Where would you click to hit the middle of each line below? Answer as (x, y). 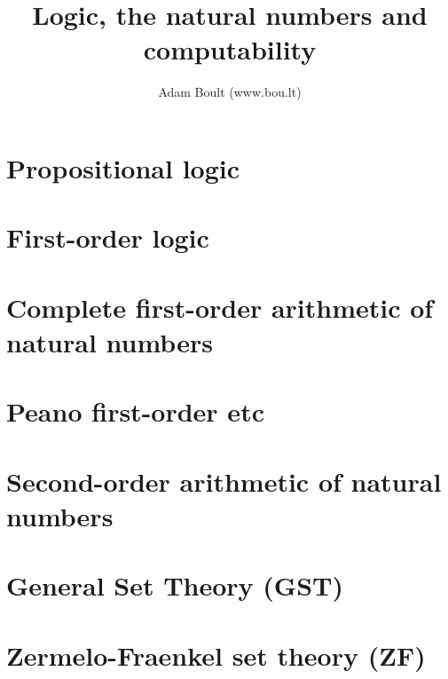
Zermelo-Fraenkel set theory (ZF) (216, 655)
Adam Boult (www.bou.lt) (230, 92)
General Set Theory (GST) (175, 585)
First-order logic (108, 237)
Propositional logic (123, 167)
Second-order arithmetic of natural (224, 481)
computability (230, 49)
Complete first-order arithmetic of (220, 307)
